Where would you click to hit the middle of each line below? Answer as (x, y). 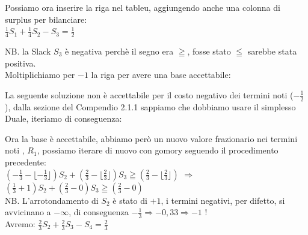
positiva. (20, 63)
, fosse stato (209, 51)
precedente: (26, 162)
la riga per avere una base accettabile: (161, 75)
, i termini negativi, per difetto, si (223, 200)
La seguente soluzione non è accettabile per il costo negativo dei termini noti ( (149, 94)
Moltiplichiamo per (40, 75)
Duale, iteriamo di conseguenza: (63, 118)
